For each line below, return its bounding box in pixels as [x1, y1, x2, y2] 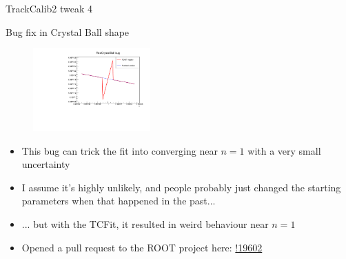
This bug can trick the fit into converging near [21, 143, 218, 157]
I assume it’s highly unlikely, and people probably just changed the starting [21, 180, 341, 194]
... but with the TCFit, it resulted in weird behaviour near [21, 217, 269, 231]
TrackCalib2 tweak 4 [6, 1, 93, 15]
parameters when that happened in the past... [21, 193, 216, 208]
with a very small [247, 143, 321, 157]
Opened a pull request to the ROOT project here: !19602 [21, 240, 263, 254]
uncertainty [21, 157, 70, 171]
